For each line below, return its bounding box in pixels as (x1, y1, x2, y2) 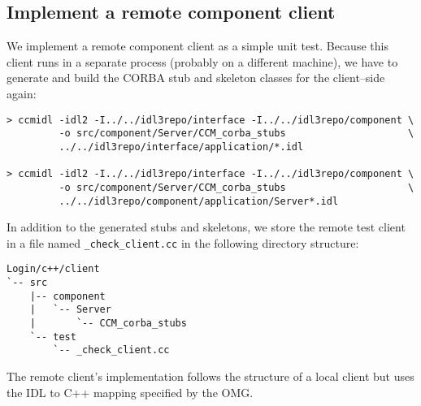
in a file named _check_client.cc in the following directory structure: (7, 234, 359, 251)
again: (7, 84, 37, 101)
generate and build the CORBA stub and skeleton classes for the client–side (7, 69, 385, 86)
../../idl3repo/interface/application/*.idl (59, 140, 304, 153)
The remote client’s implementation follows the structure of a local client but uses (7, 368, 414, 385)
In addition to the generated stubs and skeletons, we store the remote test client (7, 218, 406, 235)
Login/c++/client (7, 263, 100, 275)
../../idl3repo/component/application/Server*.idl (59, 195, 339, 207)
